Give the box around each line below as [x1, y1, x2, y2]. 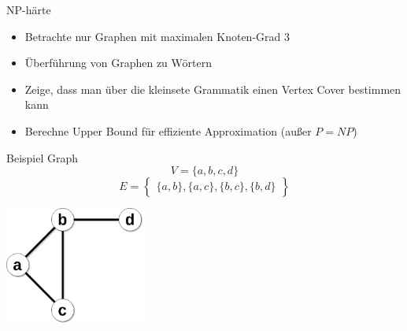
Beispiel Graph [6, 149, 79, 165]
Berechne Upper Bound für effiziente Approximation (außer [24, 122, 312, 139]
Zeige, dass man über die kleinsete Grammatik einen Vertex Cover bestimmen [24, 80, 401, 97]
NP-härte [6, 2, 51, 17]
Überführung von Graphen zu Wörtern [24, 54, 212, 71]
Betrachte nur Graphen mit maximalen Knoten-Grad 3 [24, 28, 290, 44]
